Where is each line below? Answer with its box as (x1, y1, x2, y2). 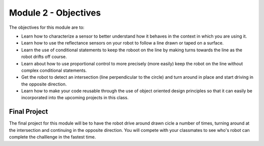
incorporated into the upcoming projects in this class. (21, 95, 129, 101)
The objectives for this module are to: (9, 24, 85, 30)
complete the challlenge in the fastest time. (9, 134, 96, 140)
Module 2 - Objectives (9, 7, 101, 18)
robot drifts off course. (21, 54, 67, 60)
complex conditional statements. (21, 67, 87, 73)
